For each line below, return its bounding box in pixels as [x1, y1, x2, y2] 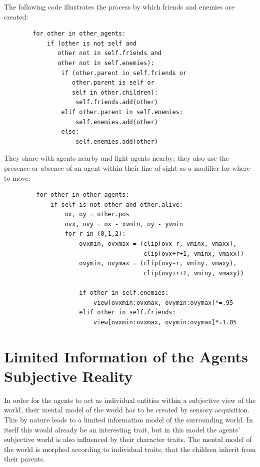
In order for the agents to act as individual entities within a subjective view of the [4, 394, 256, 405]
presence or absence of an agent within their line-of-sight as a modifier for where [4, 162, 250, 173]
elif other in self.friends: [79, 309, 176, 316]
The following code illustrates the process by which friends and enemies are [4, 2, 235, 12]
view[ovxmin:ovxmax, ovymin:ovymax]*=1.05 [93, 318, 237, 326]
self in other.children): [72, 89, 158, 96]
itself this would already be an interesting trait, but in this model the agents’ [4, 424, 240, 434]
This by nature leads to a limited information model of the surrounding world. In [4, 414, 253, 424]
